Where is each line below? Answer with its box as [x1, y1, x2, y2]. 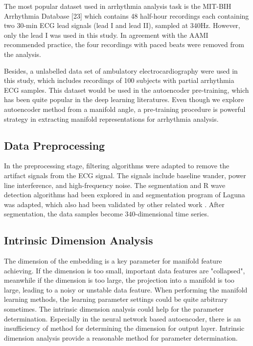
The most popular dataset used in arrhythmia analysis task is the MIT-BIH [4, 1, 231, 11]
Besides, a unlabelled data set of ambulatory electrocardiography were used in [4, 65, 238, 76]
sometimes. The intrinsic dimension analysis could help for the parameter [4, 304, 224, 314]
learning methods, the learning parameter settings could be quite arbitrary [4, 294, 228, 304]
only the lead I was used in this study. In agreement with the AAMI [4, 29, 208, 40]
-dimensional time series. [135, 209, 209, 219]
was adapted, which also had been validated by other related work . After [4, 199, 225, 209]
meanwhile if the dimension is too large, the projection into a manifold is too [4, 275, 234, 285]
